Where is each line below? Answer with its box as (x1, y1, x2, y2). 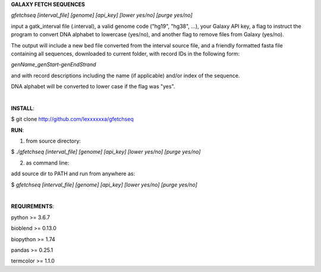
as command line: (26, 159, 70, 166)
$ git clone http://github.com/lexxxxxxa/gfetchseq (11, 116, 134, 123)
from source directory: (26, 137, 81, 145)
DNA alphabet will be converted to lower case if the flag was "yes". (11, 83, 175, 90)
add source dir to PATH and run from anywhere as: (11, 170, 136, 178)
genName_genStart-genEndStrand (11, 61, 96, 68)
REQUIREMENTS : (11, 203, 55, 210)
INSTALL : (11, 105, 35, 112)
